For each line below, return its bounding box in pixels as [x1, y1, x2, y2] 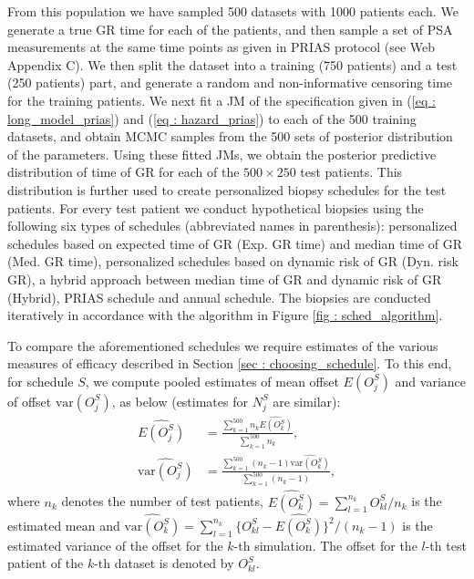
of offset [7, 391, 52, 410]
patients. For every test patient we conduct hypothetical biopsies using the [7, 198, 424, 217]
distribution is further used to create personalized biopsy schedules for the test [7, 180, 447, 199]
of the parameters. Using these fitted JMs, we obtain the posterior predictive [7, 144, 437, 163]
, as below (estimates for [111, 391, 248, 410]
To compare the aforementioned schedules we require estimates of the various [7, 336, 438, 355]
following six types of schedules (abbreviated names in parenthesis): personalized [7, 216, 458, 235]
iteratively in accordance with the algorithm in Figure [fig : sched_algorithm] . [7, 305, 443, 325]
